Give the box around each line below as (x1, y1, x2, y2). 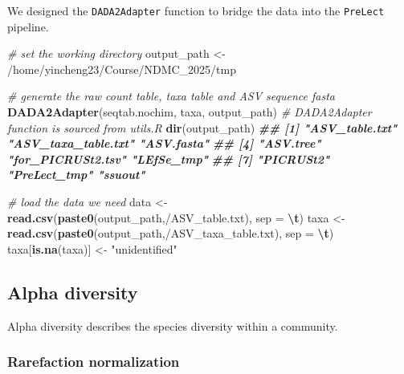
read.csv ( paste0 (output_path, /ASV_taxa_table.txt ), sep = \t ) (7, 225, 334, 242)
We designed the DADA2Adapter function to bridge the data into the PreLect (7, 2, 385, 18)
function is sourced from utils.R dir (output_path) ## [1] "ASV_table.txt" (7, 119, 398, 136)
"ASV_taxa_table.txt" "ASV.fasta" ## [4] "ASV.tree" (7, 135, 321, 152)
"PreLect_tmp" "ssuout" (7, 166, 145, 183)
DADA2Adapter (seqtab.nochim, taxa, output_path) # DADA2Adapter (7, 104, 372, 120)
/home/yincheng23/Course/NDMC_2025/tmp (7, 60, 236, 77)
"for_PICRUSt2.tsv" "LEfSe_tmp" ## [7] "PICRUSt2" (7, 150, 330, 167)
